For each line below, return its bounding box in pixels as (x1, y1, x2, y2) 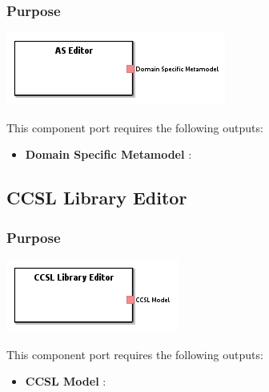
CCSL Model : (25, 373, 106, 390)
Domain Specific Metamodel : (25, 146, 192, 163)
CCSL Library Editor (6, 185, 187, 210)
